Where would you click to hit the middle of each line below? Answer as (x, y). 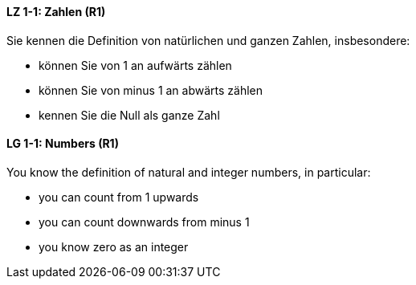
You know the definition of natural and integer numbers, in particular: (189, 172)
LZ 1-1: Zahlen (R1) (56, 12)
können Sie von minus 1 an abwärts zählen (151, 90)
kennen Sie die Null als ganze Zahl (129, 115)
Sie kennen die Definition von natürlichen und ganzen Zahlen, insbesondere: (208, 40)
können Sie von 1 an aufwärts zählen (135, 65)
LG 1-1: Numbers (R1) (63, 144)
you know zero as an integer (114, 246)
